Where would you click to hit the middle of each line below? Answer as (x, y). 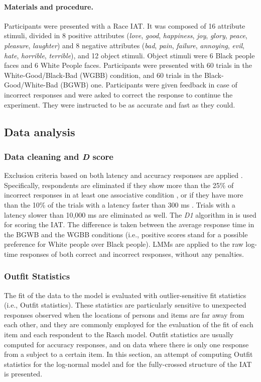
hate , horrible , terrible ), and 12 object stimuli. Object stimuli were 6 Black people (129, 55)
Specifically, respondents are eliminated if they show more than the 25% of (119, 185)
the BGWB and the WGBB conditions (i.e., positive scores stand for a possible (126, 234)
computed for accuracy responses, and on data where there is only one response (126, 344)
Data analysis (40, 131)
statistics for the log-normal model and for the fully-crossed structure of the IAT (128, 364)
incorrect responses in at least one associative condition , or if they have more (124, 195)
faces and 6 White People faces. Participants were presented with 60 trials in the (128, 65)
